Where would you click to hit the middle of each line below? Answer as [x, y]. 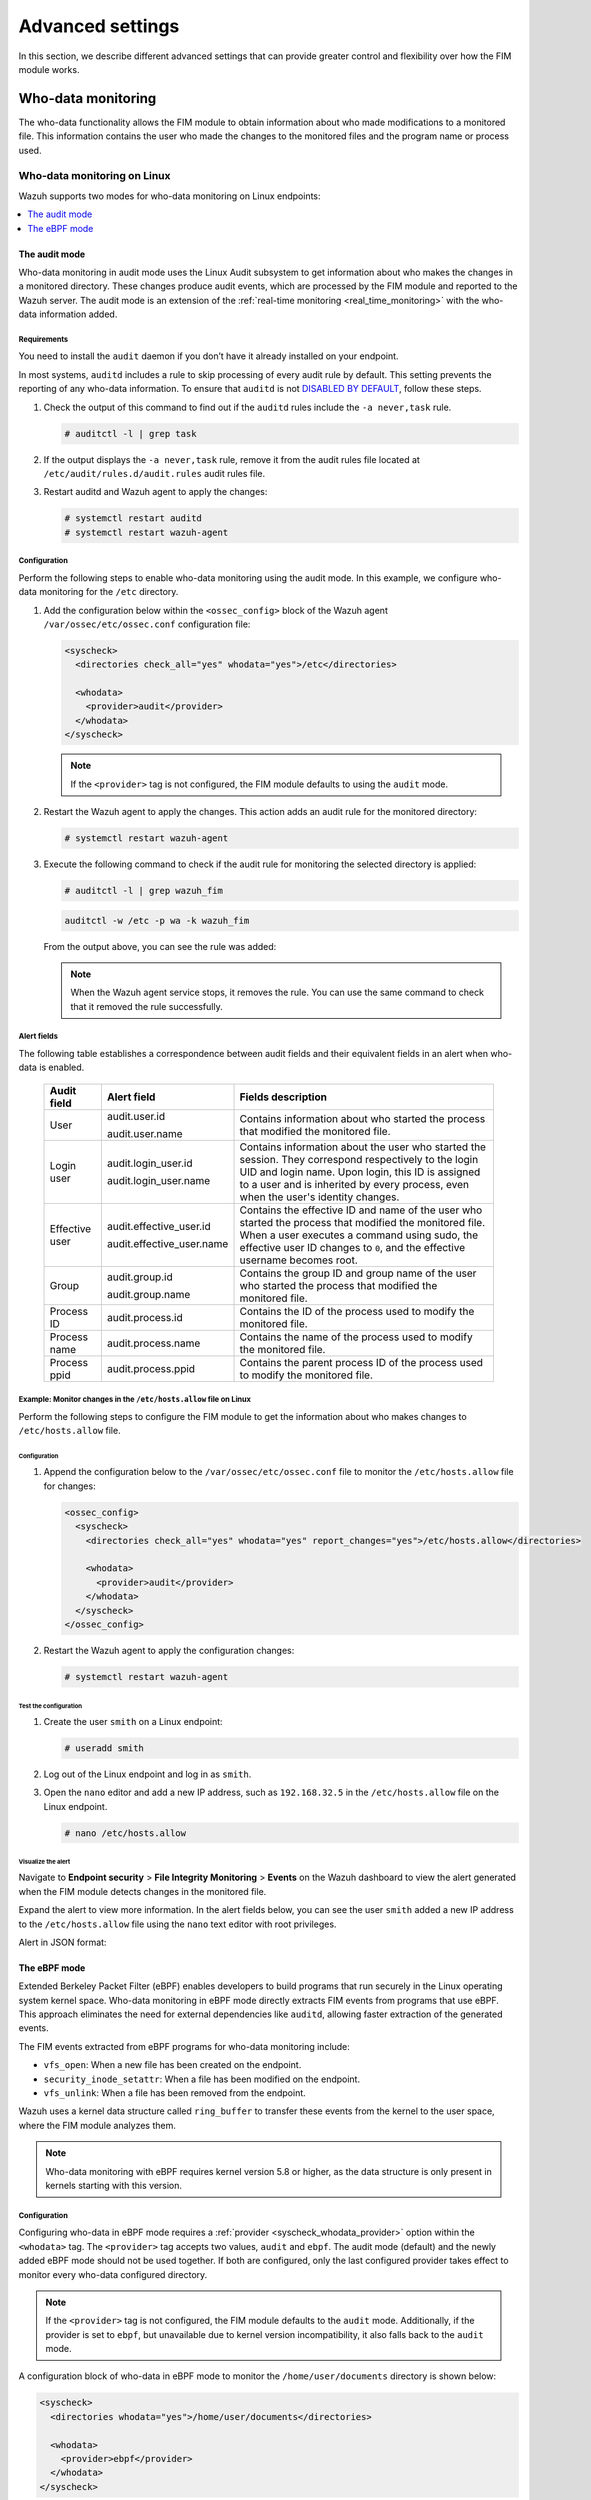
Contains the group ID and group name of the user [358, 1273]
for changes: [69, 1486]
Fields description [283, 1097]
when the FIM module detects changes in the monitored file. [142, 1891]
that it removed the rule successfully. [147, 1006]
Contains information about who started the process [362, 1118]
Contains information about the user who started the [363, 1147]
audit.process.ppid [150, 1368]
